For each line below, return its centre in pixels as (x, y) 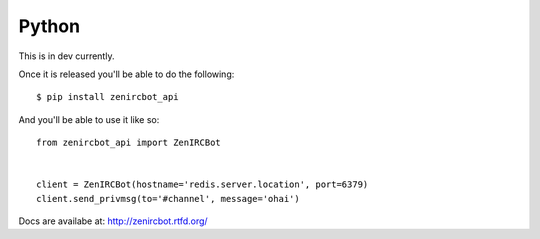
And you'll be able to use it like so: (89, 119)
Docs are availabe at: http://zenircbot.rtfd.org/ (113, 221)
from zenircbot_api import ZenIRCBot (129, 143)
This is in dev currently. (66, 56)
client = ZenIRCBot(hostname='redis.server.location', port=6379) (202, 184)
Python (49, 26)
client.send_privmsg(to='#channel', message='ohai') (168, 198)
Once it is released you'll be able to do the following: (126, 74)
